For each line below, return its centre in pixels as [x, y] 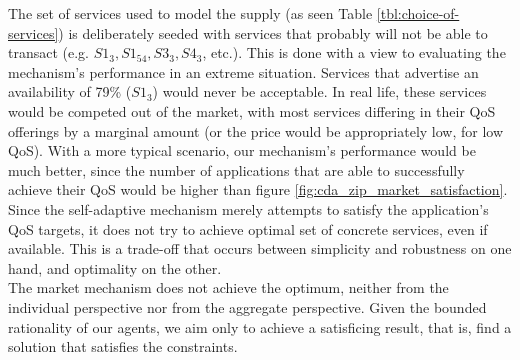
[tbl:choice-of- [418, 13]
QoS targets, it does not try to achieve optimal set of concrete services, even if [248, 228]
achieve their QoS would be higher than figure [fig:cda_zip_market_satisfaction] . [258, 189]
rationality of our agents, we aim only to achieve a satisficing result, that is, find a [260, 326]
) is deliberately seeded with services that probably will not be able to [273, 32]
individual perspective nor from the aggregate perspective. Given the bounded [247, 306]
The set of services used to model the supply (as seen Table [190, 13]
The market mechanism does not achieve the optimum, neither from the [228, 287]
